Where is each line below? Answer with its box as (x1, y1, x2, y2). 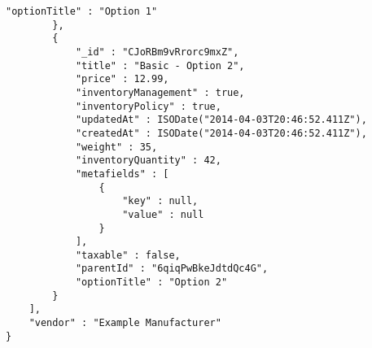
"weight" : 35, (75, 141, 158, 153)
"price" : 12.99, (75, 73, 169, 85)
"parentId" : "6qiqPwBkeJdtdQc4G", (75, 263, 269, 275)
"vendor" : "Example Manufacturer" (28, 317, 221, 329)
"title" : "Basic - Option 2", (75, 59, 245, 72)
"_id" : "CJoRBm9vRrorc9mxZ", (75, 46, 239, 58)
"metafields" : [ (75, 167, 169, 180)
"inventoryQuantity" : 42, (75, 154, 221, 167)
